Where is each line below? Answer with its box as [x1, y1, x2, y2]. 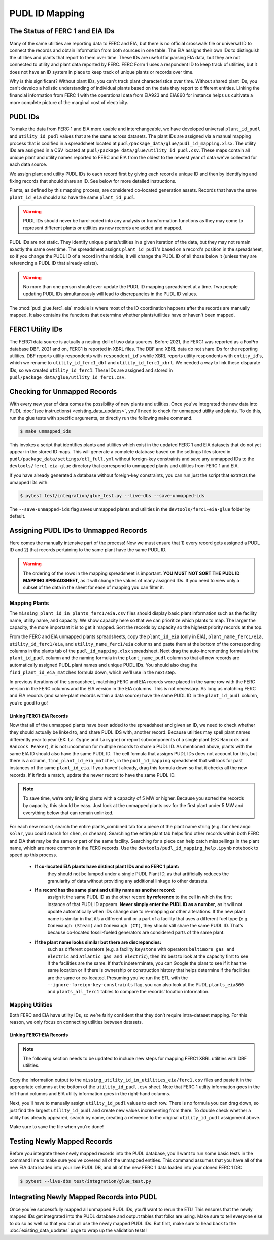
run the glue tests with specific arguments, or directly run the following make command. [9, 415, 193, 421]
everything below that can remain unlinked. [23, 810, 114, 816]
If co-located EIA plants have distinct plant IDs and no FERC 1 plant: [35, 863, 180, 869]
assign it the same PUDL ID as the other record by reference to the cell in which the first [47, 894, 232, 900]
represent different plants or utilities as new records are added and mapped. [23, 225, 183, 231]
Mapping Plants [9, 599, 49, 607]
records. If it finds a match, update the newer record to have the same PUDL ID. [9, 772, 176, 778]
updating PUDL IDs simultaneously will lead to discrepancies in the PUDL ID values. [23, 291, 198, 297]
